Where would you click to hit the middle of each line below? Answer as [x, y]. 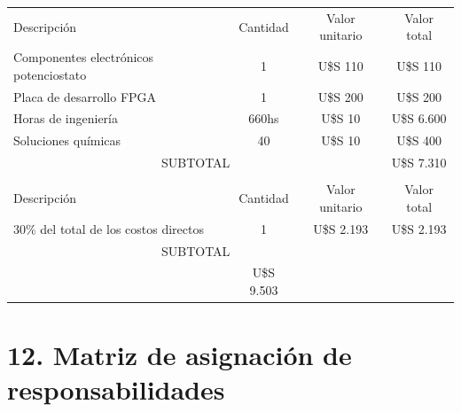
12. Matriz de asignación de [180, 355]
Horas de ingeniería [66, 118]
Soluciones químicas [67, 140]
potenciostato [50, 74]
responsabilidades [116, 389]
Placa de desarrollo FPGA [85, 96]
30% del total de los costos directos [109, 228]
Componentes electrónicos [84, 57]
